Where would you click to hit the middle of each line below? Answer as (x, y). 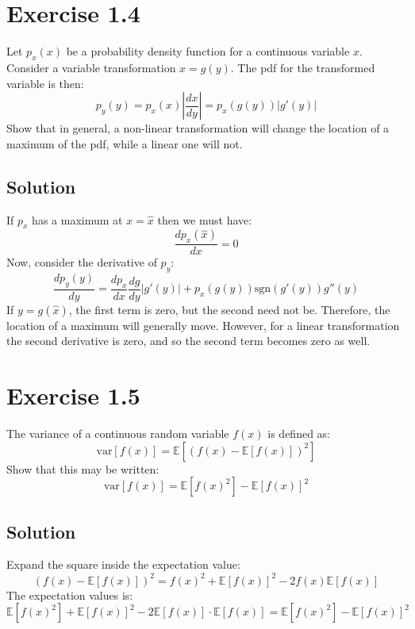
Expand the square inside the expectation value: (123, 564)
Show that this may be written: (83, 468)
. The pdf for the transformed (303, 67)
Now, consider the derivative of (82, 262)
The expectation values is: (70, 594)
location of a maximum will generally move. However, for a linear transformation (203, 325)
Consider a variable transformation (91, 67)
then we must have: (205, 219)
